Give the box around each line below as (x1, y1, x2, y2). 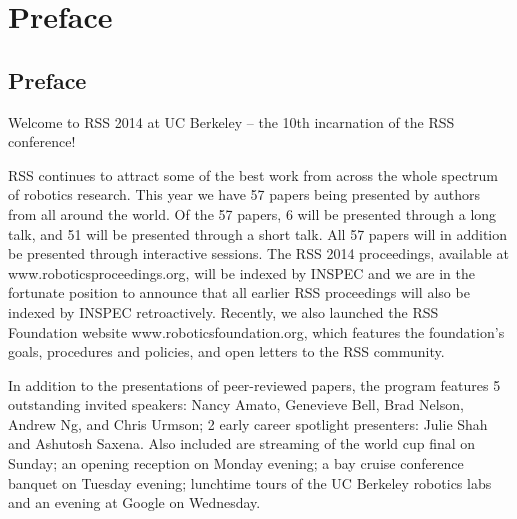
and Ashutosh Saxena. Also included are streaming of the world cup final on (8, 433, 476, 454)
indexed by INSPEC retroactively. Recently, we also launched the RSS (8, 301, 439, 322)
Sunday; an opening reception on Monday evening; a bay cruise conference (8, 453, 464, 474)
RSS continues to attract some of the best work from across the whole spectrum (8, 164, 499, 185)
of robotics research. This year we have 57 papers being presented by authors (8, 184, 481, 205)
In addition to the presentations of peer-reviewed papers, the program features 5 (8, 374, 501, 395)
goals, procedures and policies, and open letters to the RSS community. (8, 341, 445, 362)
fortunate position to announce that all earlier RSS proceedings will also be (8, 282, 470, 303)
